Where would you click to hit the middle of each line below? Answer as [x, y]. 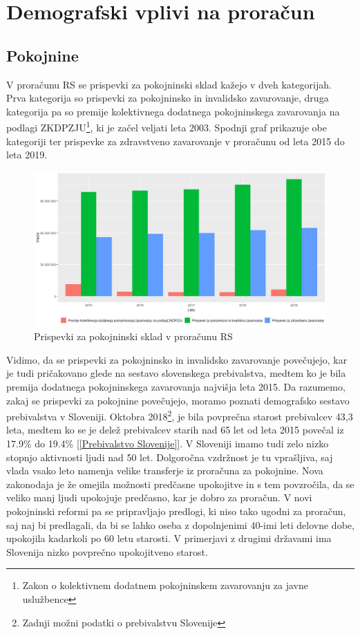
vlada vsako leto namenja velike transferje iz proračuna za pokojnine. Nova [165, 470]
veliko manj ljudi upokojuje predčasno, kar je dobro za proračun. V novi [159, 497]
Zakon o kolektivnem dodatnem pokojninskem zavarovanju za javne [165, 585]
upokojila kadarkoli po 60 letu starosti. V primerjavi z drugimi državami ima [169, 538]
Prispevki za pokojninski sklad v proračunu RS [133, 336]
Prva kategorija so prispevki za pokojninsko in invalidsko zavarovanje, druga [168, 98]
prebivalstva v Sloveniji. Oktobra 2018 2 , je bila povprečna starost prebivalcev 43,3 [180, 415]
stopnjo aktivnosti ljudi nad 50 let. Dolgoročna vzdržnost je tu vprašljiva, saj [170, 457]
